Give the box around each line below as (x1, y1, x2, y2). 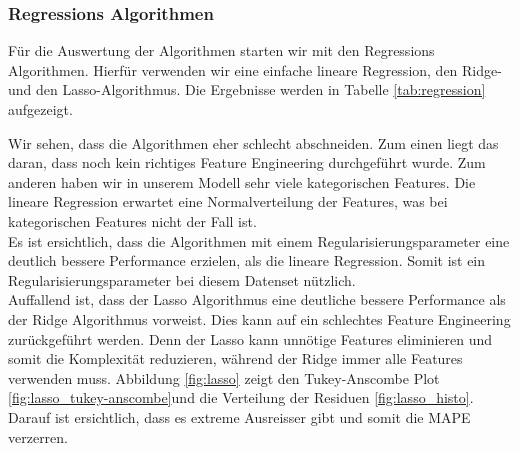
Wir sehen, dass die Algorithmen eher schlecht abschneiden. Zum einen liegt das (8, 132, 499, 153)
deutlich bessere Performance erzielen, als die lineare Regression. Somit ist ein (8, 250, 486, 271)
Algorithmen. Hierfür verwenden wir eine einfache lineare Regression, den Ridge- (8, 59, 502, 80)
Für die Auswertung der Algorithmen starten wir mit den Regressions (8, 40, 435, 61)
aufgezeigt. (8, 99, 73, 119)
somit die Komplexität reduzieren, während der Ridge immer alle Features (8, 348, 463, 369)
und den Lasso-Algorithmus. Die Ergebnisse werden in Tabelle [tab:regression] (8, 79, 486, 100)
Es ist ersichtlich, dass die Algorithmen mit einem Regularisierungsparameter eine (8, 230, 510, 251)
